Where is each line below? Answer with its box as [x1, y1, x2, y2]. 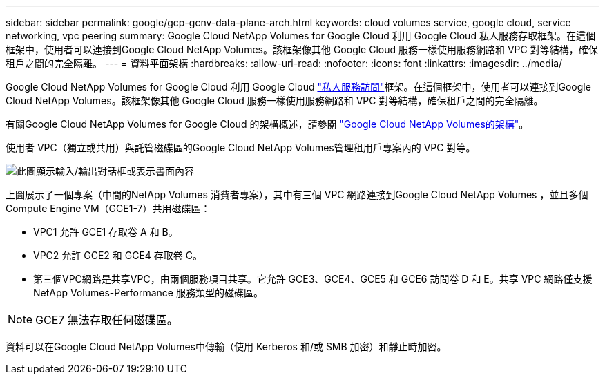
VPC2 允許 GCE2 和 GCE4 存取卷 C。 [33, 249, 202, 261]
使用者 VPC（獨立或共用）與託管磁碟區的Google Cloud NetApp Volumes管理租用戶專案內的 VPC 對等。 [6, 142, 476, 153]
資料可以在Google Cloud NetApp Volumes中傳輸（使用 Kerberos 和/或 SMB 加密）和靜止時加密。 [6, 341, 447, 352]
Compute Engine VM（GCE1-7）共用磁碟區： [6, 202, 211, 214]
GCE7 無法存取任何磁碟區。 [35, 313, 178, 327]
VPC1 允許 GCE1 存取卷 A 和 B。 [33, 226, 178, 238]
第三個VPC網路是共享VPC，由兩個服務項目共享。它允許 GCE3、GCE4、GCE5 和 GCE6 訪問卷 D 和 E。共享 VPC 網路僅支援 [33, 273, 593, 285]
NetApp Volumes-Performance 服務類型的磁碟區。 [33, 287, 263, 298]
